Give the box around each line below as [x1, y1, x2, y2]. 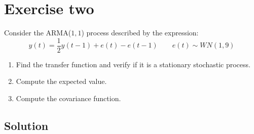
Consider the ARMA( [4, 27, 71, 38]
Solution [4, 117, 49, 133]
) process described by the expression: [81, 27, 199, 38]
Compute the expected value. [16, 76, 107, 86]
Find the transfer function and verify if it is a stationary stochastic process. [16, 59, 250, 69]
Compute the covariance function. [16, 93, 121, 103]
